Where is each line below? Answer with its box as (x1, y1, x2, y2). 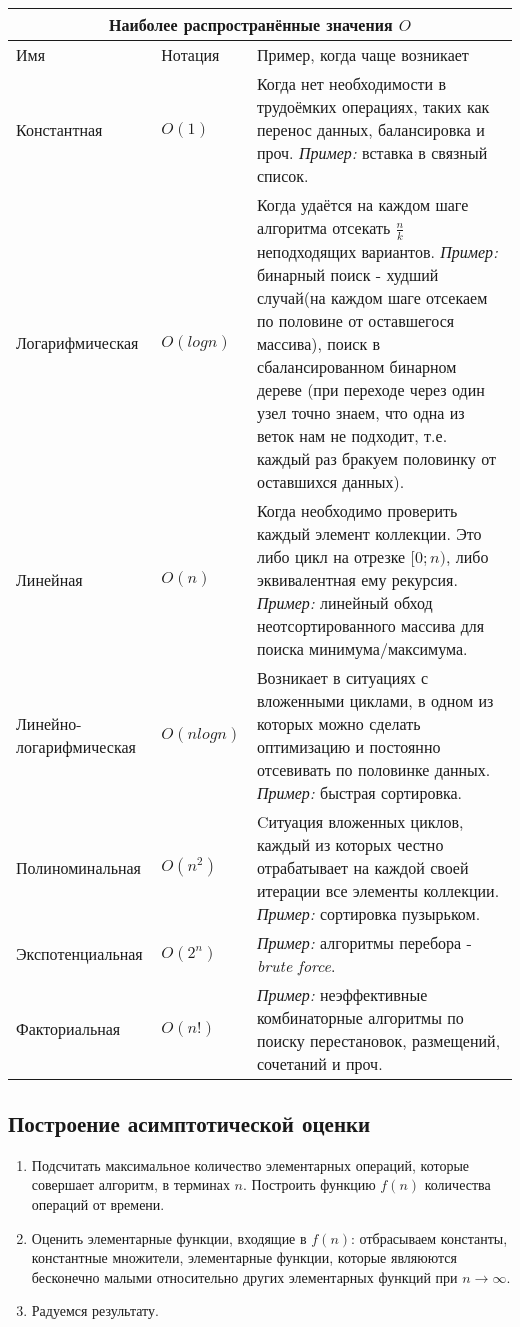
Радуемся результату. (31, 1300, 159, 1321)
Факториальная (16, 1017, 121, 1041)
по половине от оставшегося (256, 308, 455, 332)
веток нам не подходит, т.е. (256, 423, 448, 447)
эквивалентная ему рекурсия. (256, 567, 458, 591)
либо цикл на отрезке (256, 544, 406, 568)
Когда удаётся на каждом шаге (256, 193, 469, 216)
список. (256, 164, 309, 187)
